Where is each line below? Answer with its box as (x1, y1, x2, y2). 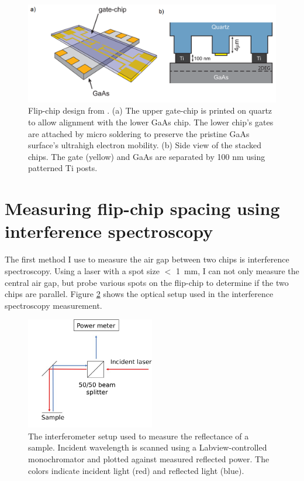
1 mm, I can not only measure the (175, 264, 299, 277)
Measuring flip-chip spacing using (5, 196, 280, 220)
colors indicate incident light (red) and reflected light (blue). (28, 464, 244, 476)
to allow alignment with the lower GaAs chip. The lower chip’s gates (28, 116, 274, 128)
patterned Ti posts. (28, 162, 98, 174)
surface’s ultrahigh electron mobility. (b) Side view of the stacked (28, 139, 261, 151)
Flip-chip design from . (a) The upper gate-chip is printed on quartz (28, 104, 272, 117)
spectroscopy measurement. (5, 299, 102, 311)
